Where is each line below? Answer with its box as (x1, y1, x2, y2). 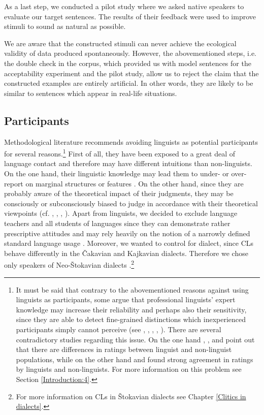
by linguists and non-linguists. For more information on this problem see (16, 364, 242, 374)
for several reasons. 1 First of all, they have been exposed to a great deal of (4, 147, 235, 158)
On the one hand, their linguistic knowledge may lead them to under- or (4, 168, 229, 178)
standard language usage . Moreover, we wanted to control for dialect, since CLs (4, 238, 254, 248)
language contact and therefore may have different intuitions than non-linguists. (4, 158, 252, 169)
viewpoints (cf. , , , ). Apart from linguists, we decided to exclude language (4, 208, 238, 218)
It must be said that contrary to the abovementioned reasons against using (16, 284, 249, 295)
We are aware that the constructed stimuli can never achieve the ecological (4, 38, 237, 48)
